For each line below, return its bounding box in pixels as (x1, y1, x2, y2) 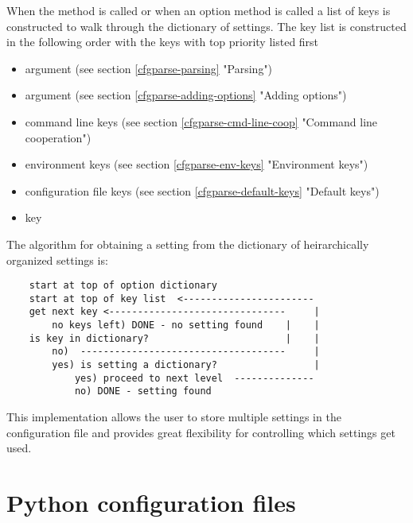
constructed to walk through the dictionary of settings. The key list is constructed (6, 17, 407, 34)
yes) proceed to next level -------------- (74, 372, 314, 384)
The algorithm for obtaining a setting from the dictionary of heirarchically (6, 235, 369, 252)
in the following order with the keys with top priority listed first (6, 33, 319, 50)
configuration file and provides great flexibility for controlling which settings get (6, 424, 395, 440)
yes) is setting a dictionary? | (52, 359, 320, 371)
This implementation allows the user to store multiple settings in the (6, 409, 341, 425)
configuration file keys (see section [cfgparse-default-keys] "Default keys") (25, 182, 380, 199)
